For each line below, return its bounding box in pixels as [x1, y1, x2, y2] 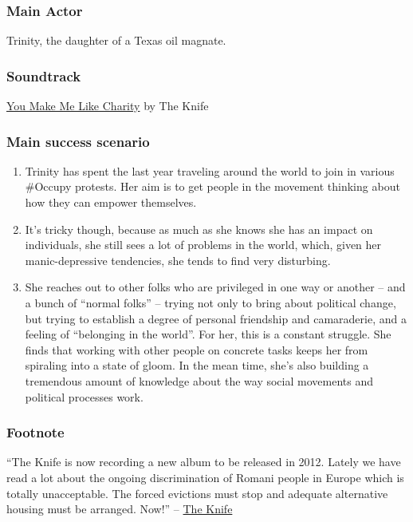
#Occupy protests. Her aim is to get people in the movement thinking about [25, 178, 400, 195]
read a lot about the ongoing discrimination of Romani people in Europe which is [6, 469, 404, 485]
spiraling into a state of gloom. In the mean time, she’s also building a [25, 357, 369, 374]
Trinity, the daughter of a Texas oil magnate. [6, 32, 226, 49]
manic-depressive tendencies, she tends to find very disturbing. [25, 251, 331, 268]
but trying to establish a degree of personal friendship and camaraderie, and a [25, 310, 407, 326]
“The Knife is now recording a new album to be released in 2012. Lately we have [6, 453, 401, 470]
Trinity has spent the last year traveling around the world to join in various [25, 162, 395, 179]
